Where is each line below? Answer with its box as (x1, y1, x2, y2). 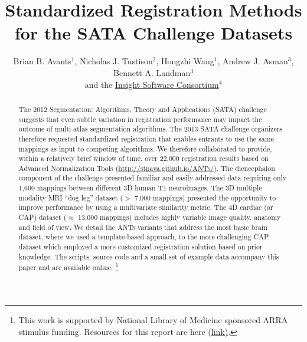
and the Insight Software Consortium (84, 78, 219, 90)
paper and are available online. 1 (18, 261, 119, 272)
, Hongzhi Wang (156, 55, 214, 67)
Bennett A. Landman (113, 66, 191, 78)
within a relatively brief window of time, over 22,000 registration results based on (18, 153, 269, 163)
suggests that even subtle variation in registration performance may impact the (18, 114, 262, 124)
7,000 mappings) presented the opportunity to (134, 192, 276, 202)
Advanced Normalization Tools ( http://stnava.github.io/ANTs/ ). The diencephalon (18, 163, 275, 173)
